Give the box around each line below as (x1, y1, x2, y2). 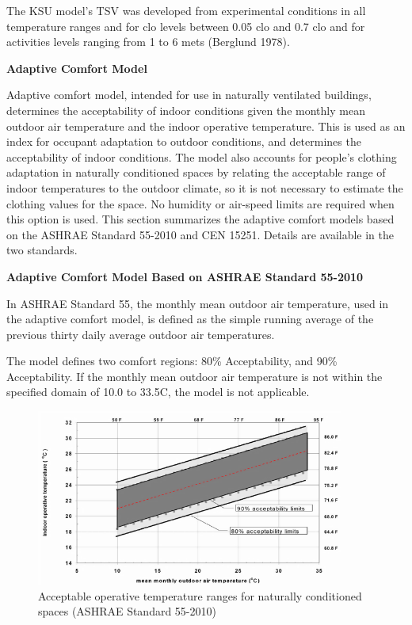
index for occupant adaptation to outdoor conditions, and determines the (6, 133, 361, 150)
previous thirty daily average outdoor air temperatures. (6, 326, 275, 342)
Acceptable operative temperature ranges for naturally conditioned (38, 587, 362, 604)
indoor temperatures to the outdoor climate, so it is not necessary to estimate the (6, 179, 403, 196)
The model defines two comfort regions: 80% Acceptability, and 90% (6, 353, 338, 369)
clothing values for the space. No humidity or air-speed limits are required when (6, 195, 395, 212)
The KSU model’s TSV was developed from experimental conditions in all (6, 2, 366, 18)
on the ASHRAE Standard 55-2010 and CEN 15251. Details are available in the (6, 226, 395, 242)
